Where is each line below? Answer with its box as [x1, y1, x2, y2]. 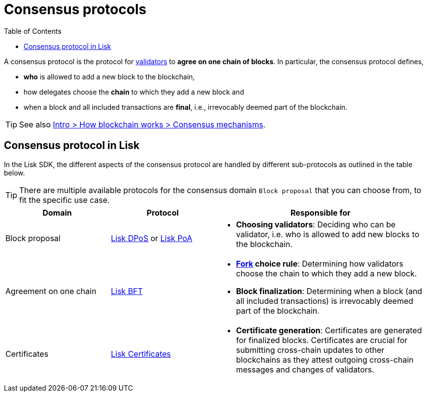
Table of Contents [4, 26, 62, 35]
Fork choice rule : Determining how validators [236, 258, 403, 269]
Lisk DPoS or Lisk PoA [111, 233, 192, 243]
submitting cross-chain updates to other [236, 345, 385, 355]
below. [4, 168, 25, 177]
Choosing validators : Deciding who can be [236, 219, 396, 229]
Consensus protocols [4, 1, 147, 18]
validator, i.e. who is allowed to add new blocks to [236, 229, 420, 239]
